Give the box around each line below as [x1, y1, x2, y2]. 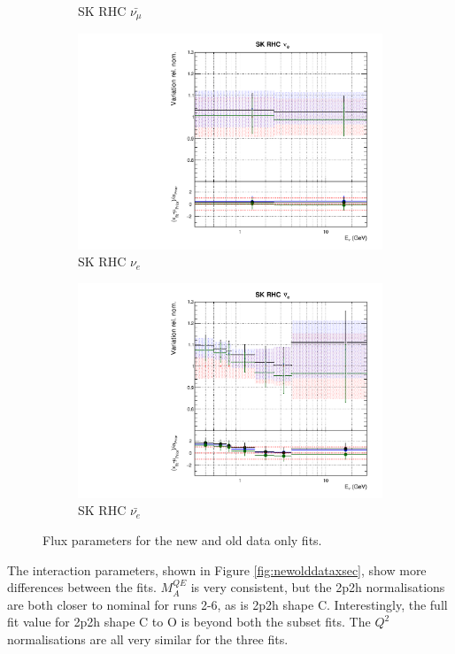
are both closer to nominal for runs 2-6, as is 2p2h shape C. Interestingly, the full [7, 595, 448, 613]
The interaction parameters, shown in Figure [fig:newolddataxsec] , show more [7, 560, 427, 579]
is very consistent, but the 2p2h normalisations [190, 578, 445, 596]
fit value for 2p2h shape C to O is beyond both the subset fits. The [7, 612, 371, 631]
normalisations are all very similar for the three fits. [7, 630, 289, 649]
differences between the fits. [7, 578, 157, 596]
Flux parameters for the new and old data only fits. [42, 531, 322, 550]
